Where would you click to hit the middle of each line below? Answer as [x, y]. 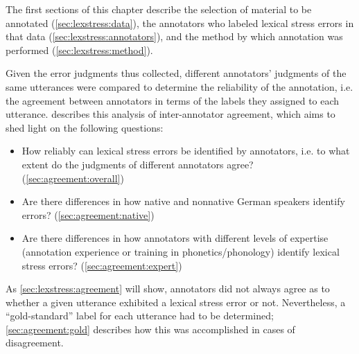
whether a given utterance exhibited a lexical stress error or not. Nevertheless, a [176, 302]
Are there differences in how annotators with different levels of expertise [175, 238]
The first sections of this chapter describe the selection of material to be [159, 9]
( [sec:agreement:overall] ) [73, 178]
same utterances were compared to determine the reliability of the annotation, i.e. [179, 86]
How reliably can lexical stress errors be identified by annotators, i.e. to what [186, 151]
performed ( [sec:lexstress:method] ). [79, 50]
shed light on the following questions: [85, 127]
